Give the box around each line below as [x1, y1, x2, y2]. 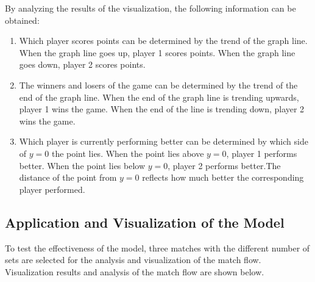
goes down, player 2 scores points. [19, 58, 146, 71]
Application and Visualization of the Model [5, 212, 285, 231]
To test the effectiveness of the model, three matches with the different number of [5, 241, 310, 254]
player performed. [19, 183, 85, 195]
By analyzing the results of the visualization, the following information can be [5, 2, 296, 14]
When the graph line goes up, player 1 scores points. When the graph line [19, 46, 296, 59]
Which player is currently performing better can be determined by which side [19, 135, 308, 148]
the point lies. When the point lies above [51, 146, 204, 159]
